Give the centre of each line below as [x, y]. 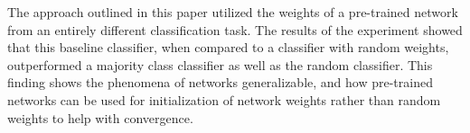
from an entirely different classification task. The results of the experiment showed [235, 29]
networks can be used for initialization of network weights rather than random [224, 99]
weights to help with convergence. [100, 117]
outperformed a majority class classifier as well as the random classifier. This [220, 64]
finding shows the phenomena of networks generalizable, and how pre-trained [220, 82]
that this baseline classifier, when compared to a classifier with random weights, [228, 47]
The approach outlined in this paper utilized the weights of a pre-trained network [233, 12]
